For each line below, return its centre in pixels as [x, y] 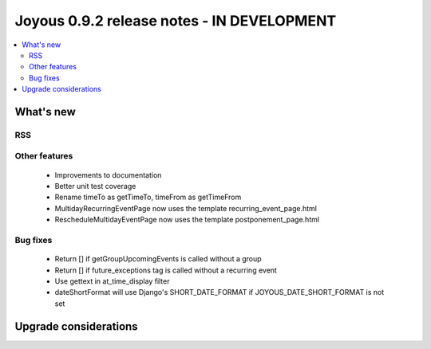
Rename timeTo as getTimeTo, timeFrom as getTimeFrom [148, 197]
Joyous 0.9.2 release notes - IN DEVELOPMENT [176, 21]
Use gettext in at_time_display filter [112, 281]
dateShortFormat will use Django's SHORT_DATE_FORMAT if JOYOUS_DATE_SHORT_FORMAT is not [219, 292]
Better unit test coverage [95, 186]
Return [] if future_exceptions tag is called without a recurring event [166, 270]
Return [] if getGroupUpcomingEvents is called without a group [158, 259]
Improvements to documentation [108, 174]
